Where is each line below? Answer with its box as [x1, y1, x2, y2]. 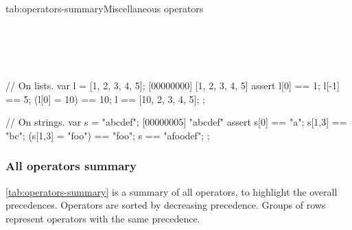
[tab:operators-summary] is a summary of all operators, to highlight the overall [5, 184, 338, 198]
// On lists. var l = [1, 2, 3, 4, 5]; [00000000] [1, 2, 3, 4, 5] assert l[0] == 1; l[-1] [5, 78, 340, 92]
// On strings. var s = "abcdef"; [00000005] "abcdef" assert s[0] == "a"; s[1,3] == [5, 115, 347, 129]
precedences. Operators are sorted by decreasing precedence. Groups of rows [5, 198, 326, 212]
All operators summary [5, 157, 137, 174]
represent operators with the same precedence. [5, 211, 200, 225]
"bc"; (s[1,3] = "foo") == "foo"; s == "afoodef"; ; [5, 128, 210, 142]
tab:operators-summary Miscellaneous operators [5, 1, 204, 15]
